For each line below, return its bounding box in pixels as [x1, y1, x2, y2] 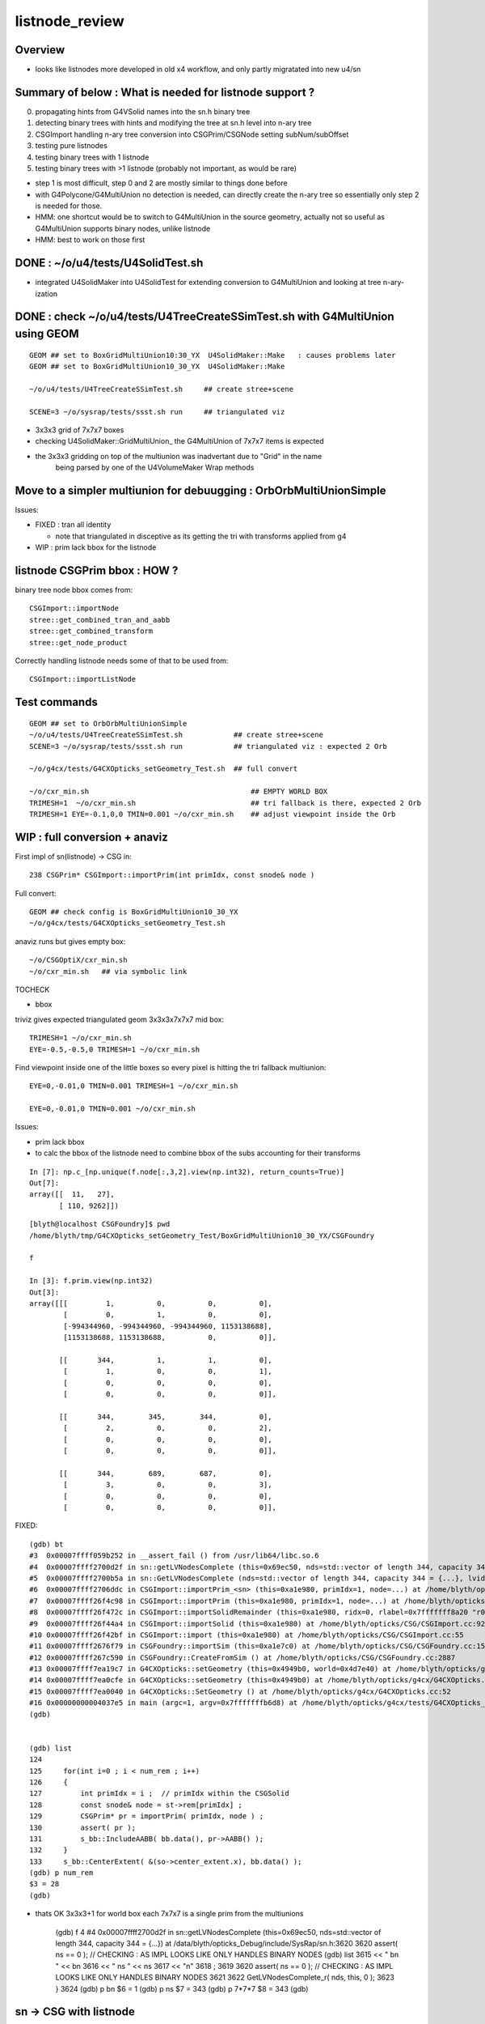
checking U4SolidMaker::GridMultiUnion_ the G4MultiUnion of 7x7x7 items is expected [35, 436, 325, 446]
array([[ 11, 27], [29, 1190, 115, 1199]
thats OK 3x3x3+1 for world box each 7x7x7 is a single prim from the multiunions [35, 1909, 304, 1919]
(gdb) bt [29, 1539, 64, 1549]
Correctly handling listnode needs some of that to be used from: [15, 656, 229, 665]
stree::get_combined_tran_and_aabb [29, 615, 171, 624]
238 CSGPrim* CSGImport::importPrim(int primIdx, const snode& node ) [29, 870, 315, 880]
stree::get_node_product [29, 638, 128, 647]
